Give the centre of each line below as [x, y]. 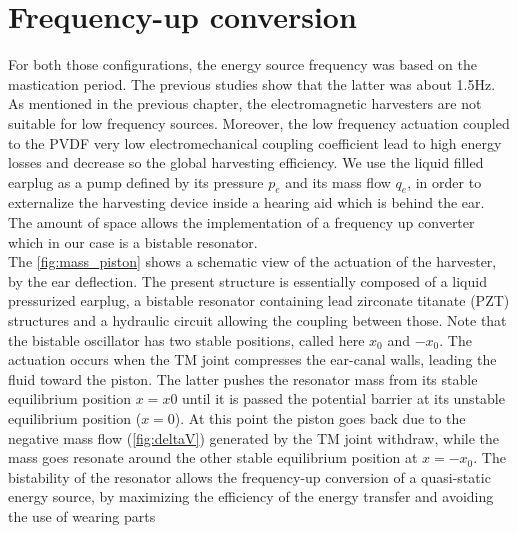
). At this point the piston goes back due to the [320, 418]
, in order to [444, 181]
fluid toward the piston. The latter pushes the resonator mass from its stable [243, 378]
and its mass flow [338, 181]
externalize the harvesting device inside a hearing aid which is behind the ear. [246, 202]
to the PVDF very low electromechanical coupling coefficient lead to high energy [255, 142]
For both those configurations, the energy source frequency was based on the [242, 64]
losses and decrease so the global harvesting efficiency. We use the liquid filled [246, 162]
